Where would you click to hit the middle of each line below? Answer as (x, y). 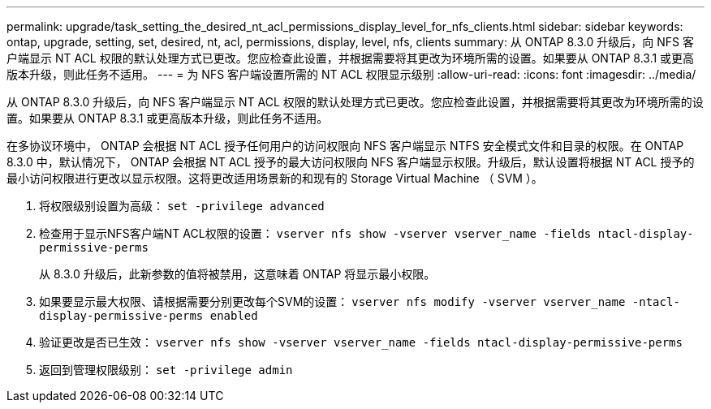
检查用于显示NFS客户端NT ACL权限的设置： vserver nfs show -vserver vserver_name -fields (315, 233)
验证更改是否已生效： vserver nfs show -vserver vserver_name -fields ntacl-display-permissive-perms (361, 342)
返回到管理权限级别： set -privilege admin (166, 370)
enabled (234, 316)
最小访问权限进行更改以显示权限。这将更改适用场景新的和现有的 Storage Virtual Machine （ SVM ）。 (275, 178)
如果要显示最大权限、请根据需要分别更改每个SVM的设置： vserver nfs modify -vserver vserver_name (332, 301)
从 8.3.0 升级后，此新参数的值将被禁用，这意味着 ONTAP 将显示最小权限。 (237, 274)
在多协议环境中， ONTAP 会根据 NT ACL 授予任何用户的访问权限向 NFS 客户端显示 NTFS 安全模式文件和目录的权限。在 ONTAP (345, 146)
